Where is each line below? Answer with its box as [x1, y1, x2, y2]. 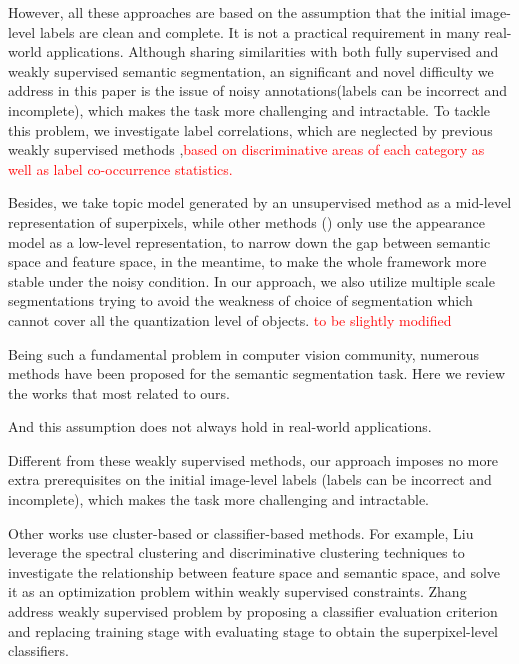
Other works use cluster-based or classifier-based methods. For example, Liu [8, 522, 474, 543]
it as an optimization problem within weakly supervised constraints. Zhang [8, 581, 467, 602]
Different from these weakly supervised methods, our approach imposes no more [8, 449, 499, 470]
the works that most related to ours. [8, 382, 230, 403]
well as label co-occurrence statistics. [8, 158, 233, 179]
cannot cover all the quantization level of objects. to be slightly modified [8, 309, 452, 330]
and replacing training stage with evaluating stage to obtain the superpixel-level [8, 620, 498, 641]
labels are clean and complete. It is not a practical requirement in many [39, 21, 480, 42]
